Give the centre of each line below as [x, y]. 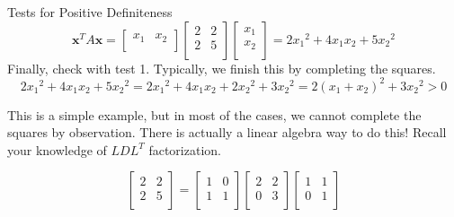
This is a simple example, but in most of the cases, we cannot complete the [214, 114]
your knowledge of [57, 149]
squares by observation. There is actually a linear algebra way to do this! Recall [227, 132]
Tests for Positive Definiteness [90, 12]
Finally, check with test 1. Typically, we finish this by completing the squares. [222, 68]
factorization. [185, 149]
